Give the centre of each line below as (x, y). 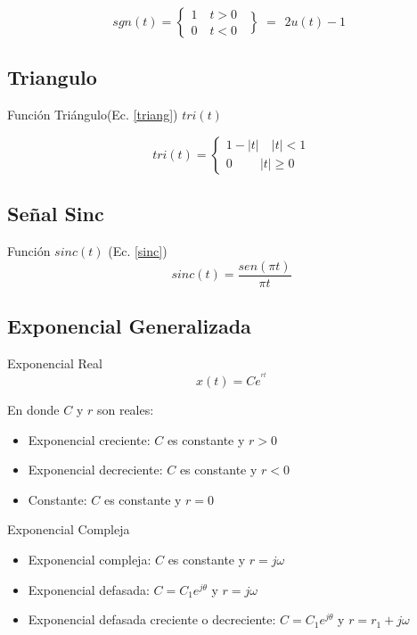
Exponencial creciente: (89, 439)
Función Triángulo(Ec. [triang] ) (93, 115)
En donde (33, 410)
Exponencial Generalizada (129, 326)
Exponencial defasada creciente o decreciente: (152, 619)
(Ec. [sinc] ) (138, 251)
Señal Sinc (56, 214)
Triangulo (52, 77)
